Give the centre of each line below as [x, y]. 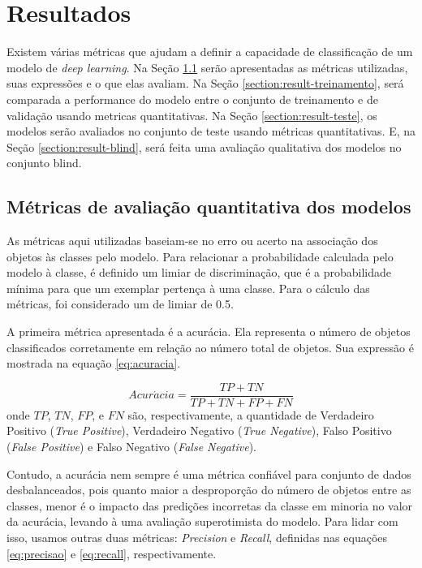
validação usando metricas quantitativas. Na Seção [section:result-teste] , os [192, 115]
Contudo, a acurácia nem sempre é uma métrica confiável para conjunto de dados [209, 473]
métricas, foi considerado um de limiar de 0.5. [120, 304]
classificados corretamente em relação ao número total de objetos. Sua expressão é [210, 347]
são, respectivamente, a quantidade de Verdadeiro [251, 414]
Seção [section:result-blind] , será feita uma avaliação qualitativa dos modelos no [204, 146]
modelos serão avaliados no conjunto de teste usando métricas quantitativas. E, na [211, 131]
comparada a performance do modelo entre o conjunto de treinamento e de [192, 99]
